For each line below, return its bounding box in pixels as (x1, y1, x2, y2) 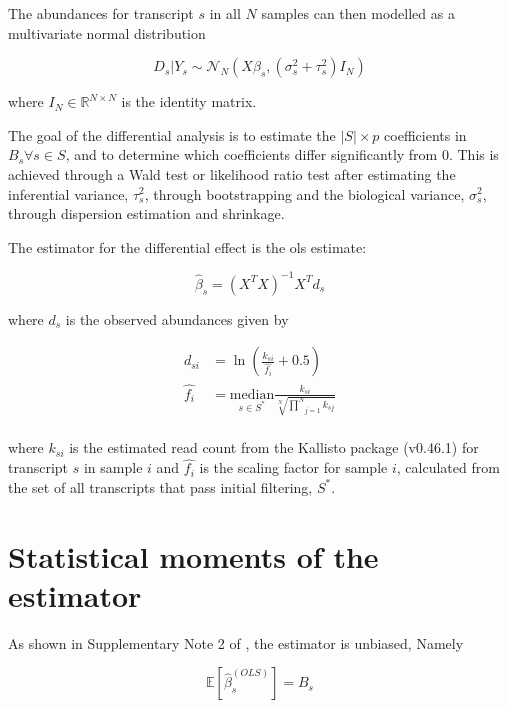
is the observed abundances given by (65, 308, 289, 329)
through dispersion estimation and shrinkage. (8, 203, 285, 224)
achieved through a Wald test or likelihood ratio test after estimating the (8, 163, 456, 184)
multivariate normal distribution (8, 22, 206, 43)
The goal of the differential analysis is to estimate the (8, 124, 336, 145)
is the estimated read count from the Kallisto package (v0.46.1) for (69, 437, 479, 458)
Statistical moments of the (8, 535, 379, 576)
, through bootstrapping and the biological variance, (144, 183, 465, 204)
